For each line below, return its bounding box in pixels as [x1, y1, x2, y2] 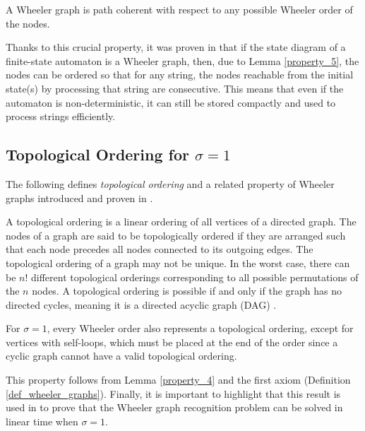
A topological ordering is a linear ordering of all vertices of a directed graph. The [6, 214, 357, 229]
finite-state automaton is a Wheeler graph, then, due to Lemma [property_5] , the [6, 53, 359, 68]
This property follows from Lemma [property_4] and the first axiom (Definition [6, 372, 351, 387]
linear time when [6, 413, 78, 428]
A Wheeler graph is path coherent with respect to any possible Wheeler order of [6, 2, 353, 16]
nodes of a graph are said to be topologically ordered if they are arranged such [6, 228, 346, 242]
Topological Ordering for [6, 143, 189, 165]
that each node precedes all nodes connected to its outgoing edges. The [6, 242, 313, 256]
